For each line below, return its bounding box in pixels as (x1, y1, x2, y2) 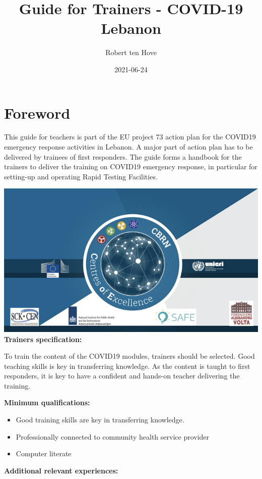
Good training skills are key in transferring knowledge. (16, 414, 184, 425)
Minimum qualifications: (4, 397, 90, 408)
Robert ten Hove (105, 47, 157, 58)
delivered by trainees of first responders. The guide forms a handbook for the (4, 151, 242, 162)
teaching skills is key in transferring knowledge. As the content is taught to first (4, 360, 250, 371)
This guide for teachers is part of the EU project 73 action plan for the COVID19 (4, 131, 256, 142)
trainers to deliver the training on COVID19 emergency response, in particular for (4, 161, 257, 172)
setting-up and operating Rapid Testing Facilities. (4, 171, 158, 181)
